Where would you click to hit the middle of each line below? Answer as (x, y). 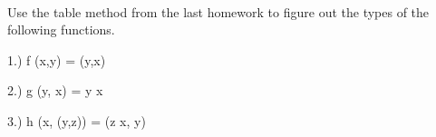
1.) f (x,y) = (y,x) (57, 59)
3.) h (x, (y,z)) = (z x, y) (77, 120)
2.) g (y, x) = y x (55, 90)
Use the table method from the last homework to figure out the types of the (218, 11)
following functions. (61, 29)
